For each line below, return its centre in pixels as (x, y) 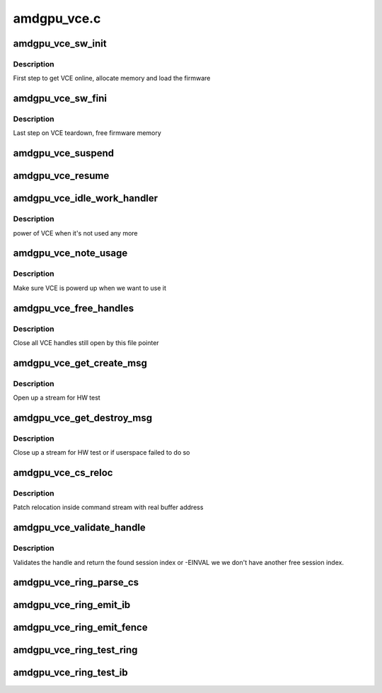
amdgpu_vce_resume (61, 176)
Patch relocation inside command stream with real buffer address (108, 507)
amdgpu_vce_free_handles (74, 308)
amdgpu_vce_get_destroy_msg (82, 418)
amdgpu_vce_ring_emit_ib (72, 605)
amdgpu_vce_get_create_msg (80, 363)
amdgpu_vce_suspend (64, 153)
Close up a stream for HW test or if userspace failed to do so (102, 453)
